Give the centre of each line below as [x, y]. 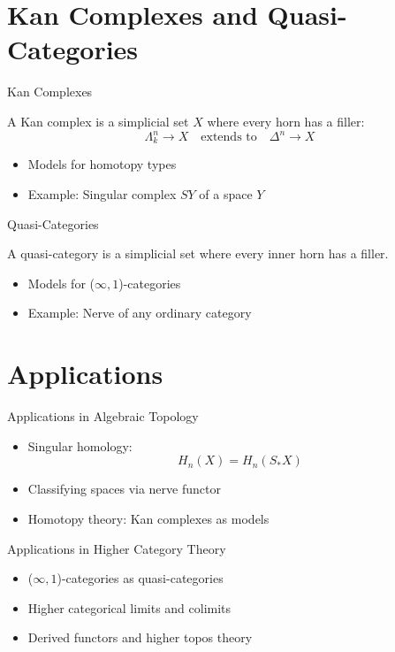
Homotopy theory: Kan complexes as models [148, 518]
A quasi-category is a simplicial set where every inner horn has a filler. [198, 253]
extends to [229, 137]
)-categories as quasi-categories [140, 578]
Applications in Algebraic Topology [103, 416]
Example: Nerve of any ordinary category [140, 313]
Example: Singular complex [102, 194]
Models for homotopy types [102, 164]
